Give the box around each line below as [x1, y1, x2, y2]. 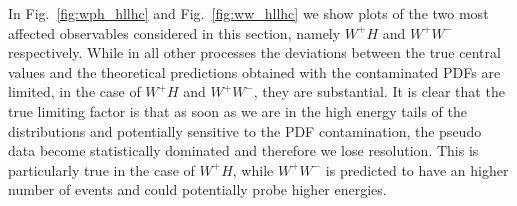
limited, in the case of [8, 81, 141, 102]
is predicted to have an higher [325, 159, 509, 180]
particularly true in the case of [8, 159, 195, 180]
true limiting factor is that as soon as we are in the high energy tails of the [8, 100, 468, 121]
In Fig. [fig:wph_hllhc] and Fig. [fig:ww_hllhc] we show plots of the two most [8, 3, 489, 23]
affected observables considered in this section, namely [8, 22, 341, 43]
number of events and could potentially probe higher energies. [8, 179, 387, 200]
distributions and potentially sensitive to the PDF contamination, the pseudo [8, 120, 482, 141]
